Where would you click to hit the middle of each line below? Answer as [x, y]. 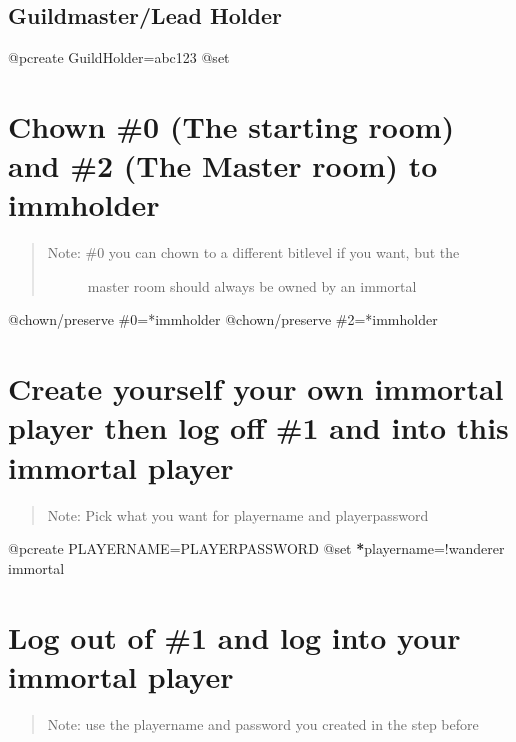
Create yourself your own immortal [256, 388]
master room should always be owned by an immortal [252, 285]
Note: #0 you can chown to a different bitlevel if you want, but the [253, 252]
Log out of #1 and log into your [234, 636]
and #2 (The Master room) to [223, 165]
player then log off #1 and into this [258, 427]
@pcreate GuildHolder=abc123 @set [119, 57]
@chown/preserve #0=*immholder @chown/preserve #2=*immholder [223, 319]
